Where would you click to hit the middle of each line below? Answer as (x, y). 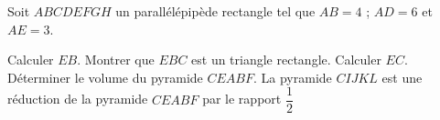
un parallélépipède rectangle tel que (215, 11)
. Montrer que (116, 60)
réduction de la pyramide (78, 99)
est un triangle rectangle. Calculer (286, 60)
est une (402, 77)
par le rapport (242, 99)
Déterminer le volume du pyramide (105, 77)
